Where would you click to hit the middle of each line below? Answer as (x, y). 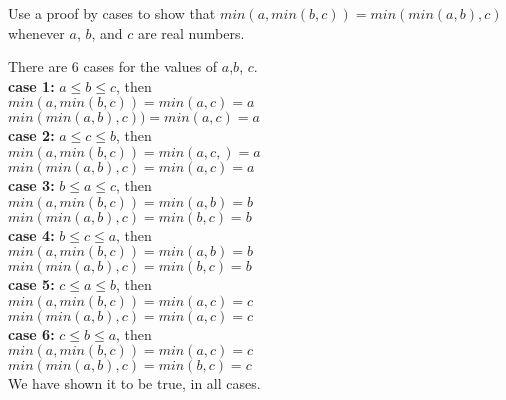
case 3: (31, 184)
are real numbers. (191, 32)
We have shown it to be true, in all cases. (134, 383)
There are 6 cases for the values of (113, 66)
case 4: (31, 234)
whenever (36, 32)
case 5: (31, 284)
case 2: (31, 135)
